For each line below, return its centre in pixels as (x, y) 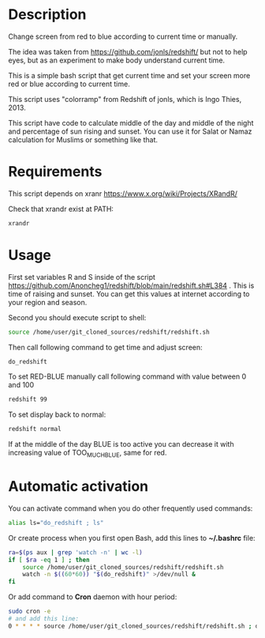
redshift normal (35, 429)
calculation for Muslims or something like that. (83, 139)
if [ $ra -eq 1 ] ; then (49, 560)
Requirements (55, 172)
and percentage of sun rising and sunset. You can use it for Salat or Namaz (130, 131)
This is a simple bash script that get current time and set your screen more (129, 75)
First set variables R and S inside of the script (82, 277)
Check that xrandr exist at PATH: (61, 209)
